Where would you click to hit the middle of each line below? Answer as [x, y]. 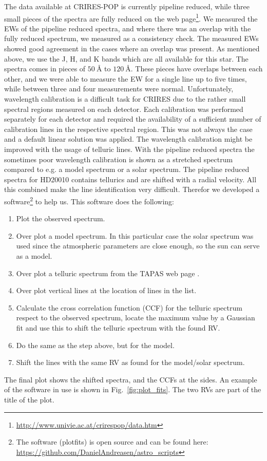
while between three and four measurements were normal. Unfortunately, [119, 89]
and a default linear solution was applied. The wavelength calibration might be [128, 139]
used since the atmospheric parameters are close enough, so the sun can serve [138, 246]
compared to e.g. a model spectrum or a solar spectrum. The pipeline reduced [127, 169]
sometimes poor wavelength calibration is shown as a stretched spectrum [119, 159]
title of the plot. [29, 399]
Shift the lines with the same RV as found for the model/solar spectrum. [130, 362]
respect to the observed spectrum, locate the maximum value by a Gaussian [136, 318]
